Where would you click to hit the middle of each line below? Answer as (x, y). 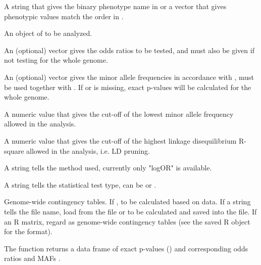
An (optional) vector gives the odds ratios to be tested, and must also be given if (129, 50)
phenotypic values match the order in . (64, 16)
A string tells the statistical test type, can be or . (80, 184)
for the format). (28, 231)
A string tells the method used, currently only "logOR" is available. (108, 168)
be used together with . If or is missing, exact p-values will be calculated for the (128, 87)
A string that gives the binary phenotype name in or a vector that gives (115, 6)
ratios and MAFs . (32, 258)
